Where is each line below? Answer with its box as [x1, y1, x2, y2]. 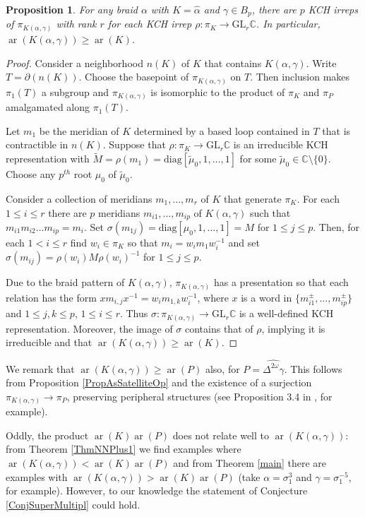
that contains [204, 55, 262, 70]
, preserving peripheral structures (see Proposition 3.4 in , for [66, 388, 333, 403]
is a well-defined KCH [239, 306, 334, 321]
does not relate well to [172, 427, 270, 442]
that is [322, 123, 351, 138]
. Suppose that [102, 137, 166, 152]
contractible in [6, 137, 68, 152]
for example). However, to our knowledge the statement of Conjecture [6, 483, 308, 498]
